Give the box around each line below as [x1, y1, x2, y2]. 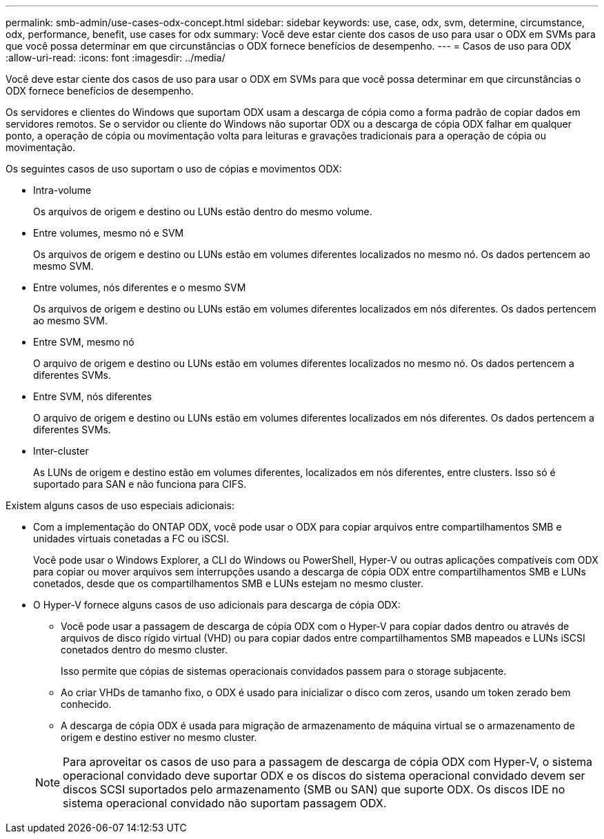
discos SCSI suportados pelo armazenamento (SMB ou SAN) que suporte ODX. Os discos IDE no [63, 782, 565, 796]
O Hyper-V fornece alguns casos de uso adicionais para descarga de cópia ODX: [33, 599, 401, 611]
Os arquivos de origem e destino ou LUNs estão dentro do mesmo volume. [33, 206, 372, 217]
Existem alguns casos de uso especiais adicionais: [6, 500, 234, 511]
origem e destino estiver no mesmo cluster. [61, 731, 257, 743]
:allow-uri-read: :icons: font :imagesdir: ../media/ [6, 52, 225, 63]
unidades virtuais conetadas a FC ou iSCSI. [33, 533, 229, 544]
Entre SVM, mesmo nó [33, 336, 134, 348]
